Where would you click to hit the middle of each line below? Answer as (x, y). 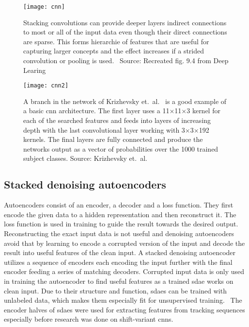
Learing (35, 70)
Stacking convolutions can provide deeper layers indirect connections (125, 22)
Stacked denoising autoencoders (85, 184)
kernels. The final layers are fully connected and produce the (113, 139)
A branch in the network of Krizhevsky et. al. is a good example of (125, 101)
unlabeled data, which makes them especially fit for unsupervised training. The (123, 300)
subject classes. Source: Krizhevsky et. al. (85, 158)
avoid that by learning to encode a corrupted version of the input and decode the (124, 243)
